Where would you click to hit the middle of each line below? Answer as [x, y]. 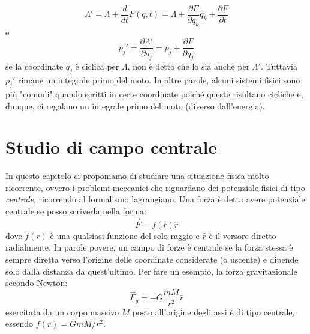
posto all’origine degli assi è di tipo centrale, [213, 311]
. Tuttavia [279, 66]
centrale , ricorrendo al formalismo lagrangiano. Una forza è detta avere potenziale [155, 199]
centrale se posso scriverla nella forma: [76, 211]
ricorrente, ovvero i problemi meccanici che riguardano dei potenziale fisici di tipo [155, 187]
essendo [19, 323]
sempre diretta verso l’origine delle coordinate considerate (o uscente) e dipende [152, 259]
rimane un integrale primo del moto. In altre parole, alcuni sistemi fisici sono [159, 80]
